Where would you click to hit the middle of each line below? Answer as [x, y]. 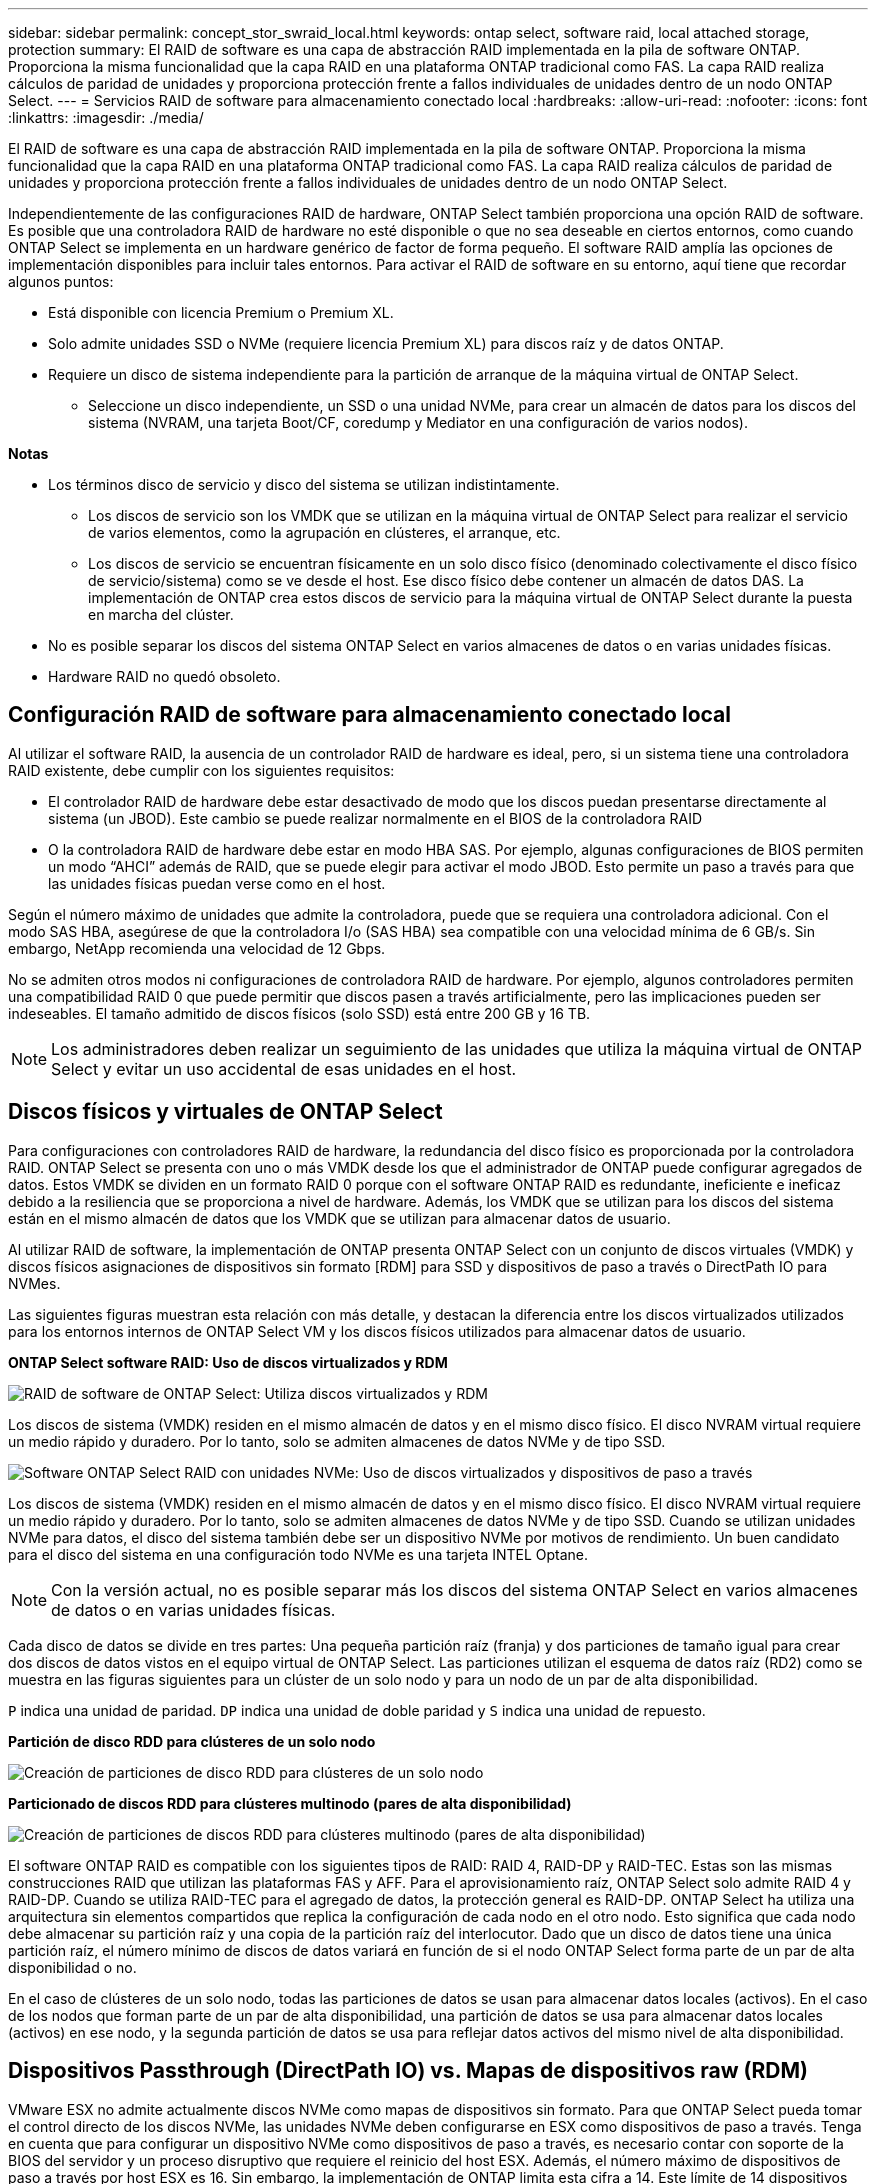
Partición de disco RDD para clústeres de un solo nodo [192, 1741]
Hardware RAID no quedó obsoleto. [164, 676]
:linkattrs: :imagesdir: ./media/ [106, 117]
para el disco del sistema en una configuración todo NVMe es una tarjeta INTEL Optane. [298, 1554]
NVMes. [34, 1283]
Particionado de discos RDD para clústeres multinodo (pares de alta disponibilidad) [290, 1803]
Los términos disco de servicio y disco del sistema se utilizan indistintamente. [304, 484]
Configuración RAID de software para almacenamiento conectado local [369, 715]
